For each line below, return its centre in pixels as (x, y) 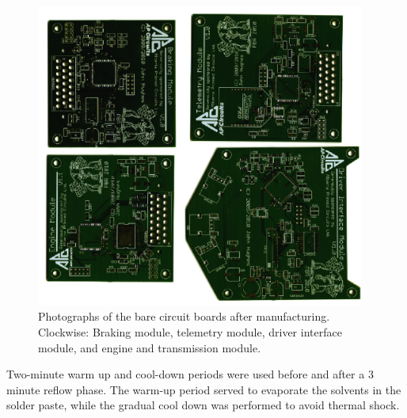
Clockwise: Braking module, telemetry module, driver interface (190, 331)
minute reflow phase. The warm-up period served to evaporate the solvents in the (204, 389)
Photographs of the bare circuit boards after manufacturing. (184, 316)
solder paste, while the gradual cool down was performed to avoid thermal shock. (203, 405)
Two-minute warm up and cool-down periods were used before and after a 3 (190, 374)
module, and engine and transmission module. (150, 347)
